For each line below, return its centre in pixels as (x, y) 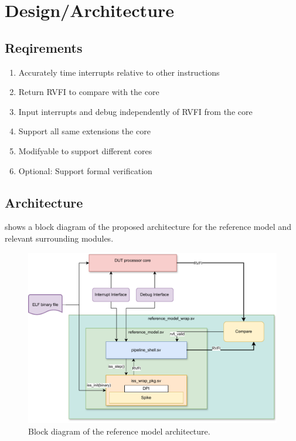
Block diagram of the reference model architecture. (119, 431)
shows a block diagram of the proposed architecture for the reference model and (148, 227)
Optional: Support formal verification (85, 170)
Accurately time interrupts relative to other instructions (119, 72)
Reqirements (44, 47)
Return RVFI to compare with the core (89, 92)
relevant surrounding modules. (59, 238)
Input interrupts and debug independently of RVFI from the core (135, 111)
